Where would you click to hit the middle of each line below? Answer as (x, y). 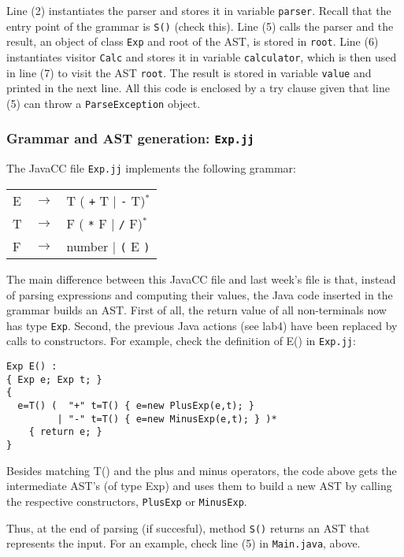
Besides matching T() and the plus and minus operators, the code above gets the (202, 470)
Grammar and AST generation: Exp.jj (130, 138)
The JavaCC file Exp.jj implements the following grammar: (152, 168)
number (87, 246)
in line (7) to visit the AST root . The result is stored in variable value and (189, 72)
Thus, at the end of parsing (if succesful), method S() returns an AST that (188, 527)
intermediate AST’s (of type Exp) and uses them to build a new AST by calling (199, 486)
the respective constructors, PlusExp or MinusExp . (127, 501)
